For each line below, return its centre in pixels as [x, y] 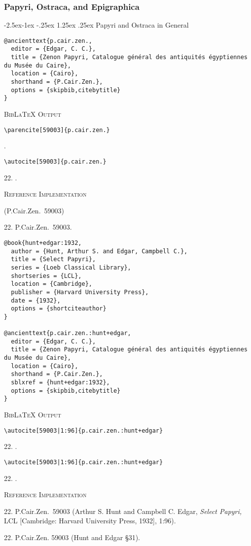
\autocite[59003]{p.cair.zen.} [55, 161]
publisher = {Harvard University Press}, [80, 292]
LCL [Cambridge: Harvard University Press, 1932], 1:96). [90, 521]
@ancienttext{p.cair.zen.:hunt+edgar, [68, 333]
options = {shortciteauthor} [59, 309]
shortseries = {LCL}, [46, 276]
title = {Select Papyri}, [54, 259]
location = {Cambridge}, [52, 284]
